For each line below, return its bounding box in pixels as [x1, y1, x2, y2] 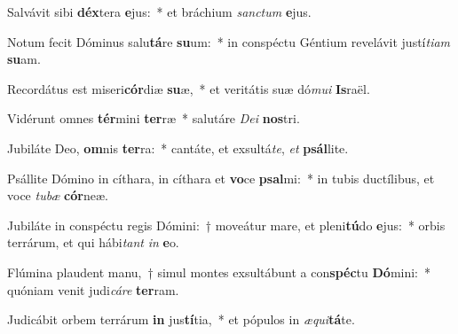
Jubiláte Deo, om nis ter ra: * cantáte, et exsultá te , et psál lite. [7, 138, 349, 157]
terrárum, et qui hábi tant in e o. [7, 233, 179, 252]
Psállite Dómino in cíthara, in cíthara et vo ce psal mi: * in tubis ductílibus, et [7, 168, 435, 187]
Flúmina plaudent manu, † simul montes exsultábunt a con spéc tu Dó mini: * [7, 262, 431, 281]
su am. [7, 50, 41, 68]
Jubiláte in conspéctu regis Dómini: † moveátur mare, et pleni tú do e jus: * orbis [7, 215, 446, 234]
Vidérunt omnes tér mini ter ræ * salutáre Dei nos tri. [7, 109, 300, 128]
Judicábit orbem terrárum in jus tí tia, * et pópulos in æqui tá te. [7, 310, 355, 329]
